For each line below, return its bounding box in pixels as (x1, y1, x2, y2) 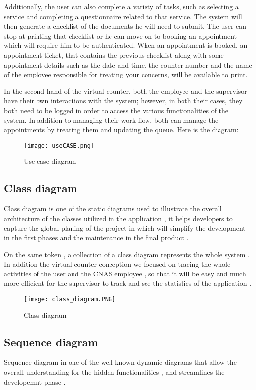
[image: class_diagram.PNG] (24, 295, 116, 303)
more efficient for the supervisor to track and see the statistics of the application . (4, 278, 252, 288)
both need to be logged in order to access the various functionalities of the (4, 105, 229, 115)
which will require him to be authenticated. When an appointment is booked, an (4, 40, 248, 50)
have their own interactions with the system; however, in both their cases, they (4, 95, 243, 106)
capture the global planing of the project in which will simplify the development (4, 223, 246, 233)
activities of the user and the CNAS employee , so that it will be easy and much (4, 268, 246, 278)
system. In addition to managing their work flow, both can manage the (4, 115, 219, 125)
